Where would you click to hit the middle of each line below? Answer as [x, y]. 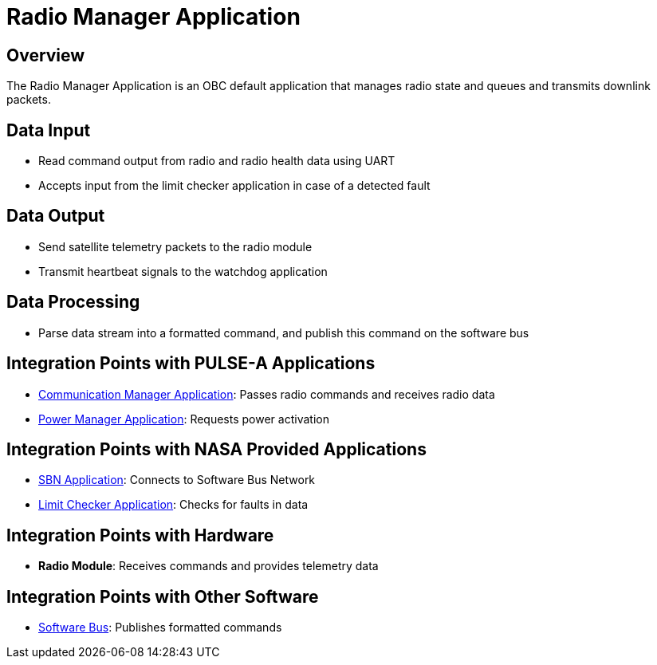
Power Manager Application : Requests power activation [184, 419]
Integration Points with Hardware [140, 535]
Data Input [49, 130]
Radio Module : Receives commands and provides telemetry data [209, 566]
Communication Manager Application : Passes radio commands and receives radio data [267, 394]
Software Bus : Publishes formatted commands [160, 628]
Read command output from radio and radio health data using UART [217, 161]
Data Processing [73, 302]
